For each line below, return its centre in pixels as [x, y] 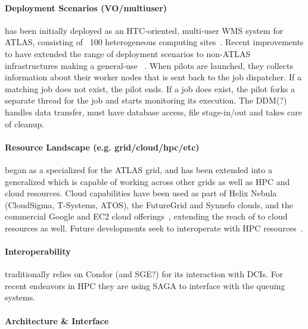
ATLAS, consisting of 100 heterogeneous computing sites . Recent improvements [154, 42]
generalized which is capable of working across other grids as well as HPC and [147, 181]
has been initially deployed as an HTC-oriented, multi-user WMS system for [144, 30]
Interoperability [38, 251]
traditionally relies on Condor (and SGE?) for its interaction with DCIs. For [144, 274]
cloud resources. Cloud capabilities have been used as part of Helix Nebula [141, 193]
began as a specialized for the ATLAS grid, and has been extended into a [139, 169]
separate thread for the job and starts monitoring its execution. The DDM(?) [146, 100]
